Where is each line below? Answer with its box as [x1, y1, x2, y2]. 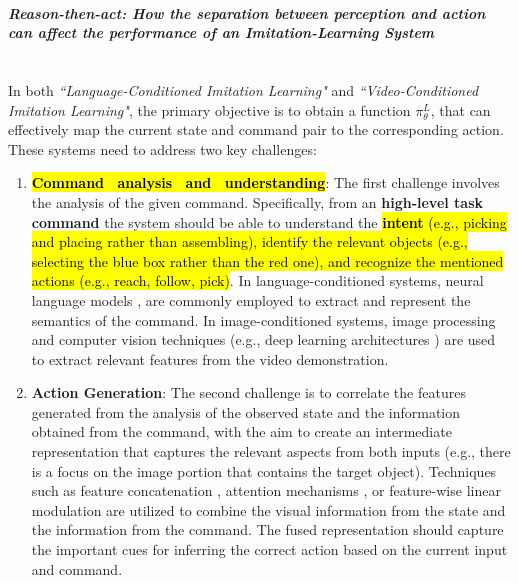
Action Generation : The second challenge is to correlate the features [31, 382, 466, 403]
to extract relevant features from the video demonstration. [31, 348, 389, 369]
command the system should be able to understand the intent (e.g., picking [31, 211, 507, 232]
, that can [430, 99, 491, 120]
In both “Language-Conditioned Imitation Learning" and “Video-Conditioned [8, 79, 479, 100]
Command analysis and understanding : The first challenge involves [31, 172, 500, 193]
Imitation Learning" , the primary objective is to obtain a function [8, 99, 411, 120]
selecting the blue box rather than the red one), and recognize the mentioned [31, 250, 504, 271]
